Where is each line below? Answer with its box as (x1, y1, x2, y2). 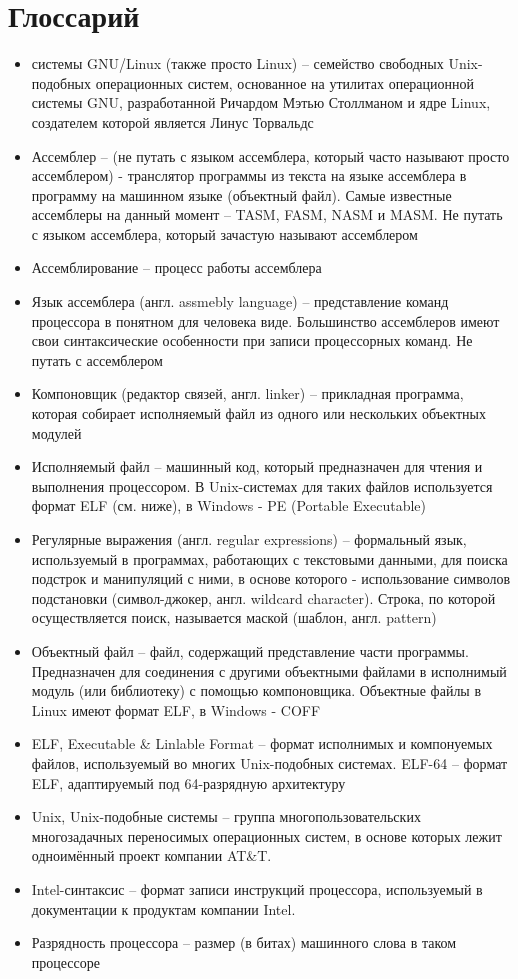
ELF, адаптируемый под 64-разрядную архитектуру (31, 772, 346, 793)
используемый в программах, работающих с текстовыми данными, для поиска (31, 548, 508, 569)
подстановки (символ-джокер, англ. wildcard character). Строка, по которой (31, 587, 496, 608)
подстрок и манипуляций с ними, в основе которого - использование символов (31, 568, 511, 589)
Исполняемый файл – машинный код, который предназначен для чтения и (31, 456, 483, 477)
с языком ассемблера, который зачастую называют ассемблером (31, 223, 418, 244)
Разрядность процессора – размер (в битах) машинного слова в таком (31, 932, 457, 953)
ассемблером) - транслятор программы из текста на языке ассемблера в (31, 165, 467, 186)
